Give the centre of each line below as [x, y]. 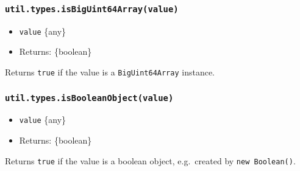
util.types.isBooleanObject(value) [89, 98]
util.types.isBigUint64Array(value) [92, 9]
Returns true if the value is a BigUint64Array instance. [110, 72]
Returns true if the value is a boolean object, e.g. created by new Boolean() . [150, 160]
